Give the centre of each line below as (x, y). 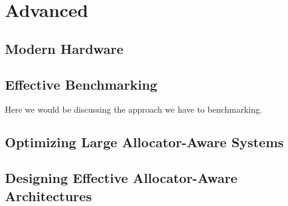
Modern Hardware (64, 48)
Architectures (48, 195)
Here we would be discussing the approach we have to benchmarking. (134, 109)
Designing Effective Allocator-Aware (121, 178)
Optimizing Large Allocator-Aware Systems (144, 142)
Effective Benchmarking (81, 84)
